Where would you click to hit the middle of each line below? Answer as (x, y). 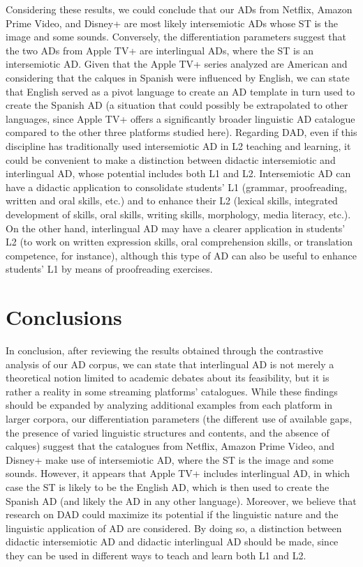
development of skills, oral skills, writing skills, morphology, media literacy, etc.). (178, 214)
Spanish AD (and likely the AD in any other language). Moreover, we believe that (181, 500)
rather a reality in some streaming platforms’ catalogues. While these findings (172, 391)
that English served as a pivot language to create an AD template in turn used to (180, 91)
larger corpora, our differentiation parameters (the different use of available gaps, (179, 418)
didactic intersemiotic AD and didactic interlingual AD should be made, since (172, 542)
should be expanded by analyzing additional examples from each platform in (169, 405)
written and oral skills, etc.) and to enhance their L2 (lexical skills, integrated (172, 201)
